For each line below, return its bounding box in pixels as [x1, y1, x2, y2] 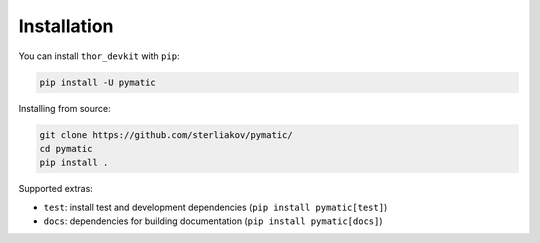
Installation [18, 15, 114, 37]
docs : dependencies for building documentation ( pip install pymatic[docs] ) [43, 215, 384, 227]
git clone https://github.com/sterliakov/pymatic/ [39, 129, 294, 140]
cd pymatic [39, 143, 93, 154]
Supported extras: [18, 183, 94, 195]
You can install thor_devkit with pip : [18, 50, 180, 62]
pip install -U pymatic [39, 76, 157, 88]
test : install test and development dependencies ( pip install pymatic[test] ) [43, 201, 388, 213]
